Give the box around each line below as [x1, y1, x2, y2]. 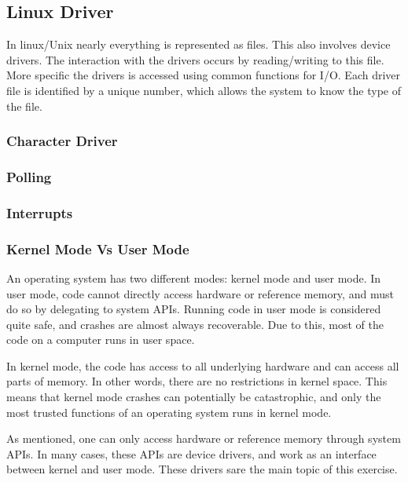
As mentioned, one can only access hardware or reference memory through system [6, 430, 401, 447]
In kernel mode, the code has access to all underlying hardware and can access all [6, 357, 399, 374]
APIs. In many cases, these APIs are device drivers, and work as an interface [6, 445, 377, 462]
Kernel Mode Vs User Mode [6, 239, 189, 258]
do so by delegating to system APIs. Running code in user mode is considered [6, 301, 381, 317]
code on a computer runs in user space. [6, 331, 195, 348]
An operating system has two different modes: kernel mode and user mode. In [6, 269, 381, 286]
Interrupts [6, 203, 73, 222]
